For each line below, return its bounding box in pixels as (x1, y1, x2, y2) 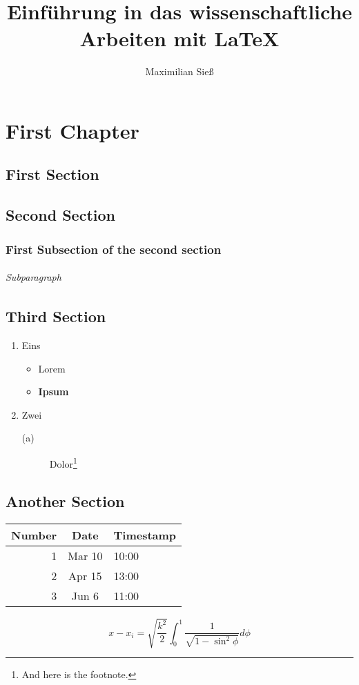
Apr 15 (68, 567, 102, 584)
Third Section (6, 306, 106, 327)
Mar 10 (68, 547, 103, 564)
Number (11, 526, 57, 543)
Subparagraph (6, 270, 61, 284)
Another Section (6, 490, 125, 511)
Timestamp (113, 526, 177, 543)
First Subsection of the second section (6, 240, 222, 257)
